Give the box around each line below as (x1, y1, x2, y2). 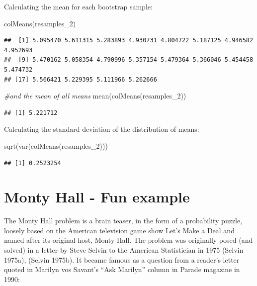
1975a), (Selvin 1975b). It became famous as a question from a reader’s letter (4, 254, 240, 265)
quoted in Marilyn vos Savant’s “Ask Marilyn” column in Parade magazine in (4, 264, 240, 275)
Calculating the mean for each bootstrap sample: (4, 1, 153, 11)
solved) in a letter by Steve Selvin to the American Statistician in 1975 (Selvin (4, 245, 244, 255)
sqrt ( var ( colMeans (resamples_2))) (4, 140, 108, 151)
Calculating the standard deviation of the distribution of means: (4, 124, 199, 134)
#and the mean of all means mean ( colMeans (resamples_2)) (4, 91, 186, 101)
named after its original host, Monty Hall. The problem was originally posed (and (4, 235, 253, 245)
